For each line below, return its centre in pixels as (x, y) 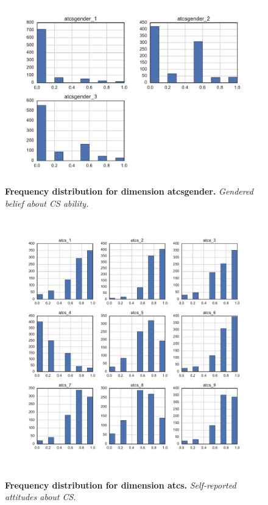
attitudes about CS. (41, 497)
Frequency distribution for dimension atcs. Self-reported (121, 485)
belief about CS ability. (47, 203)
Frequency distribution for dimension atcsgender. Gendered (129, 191)
